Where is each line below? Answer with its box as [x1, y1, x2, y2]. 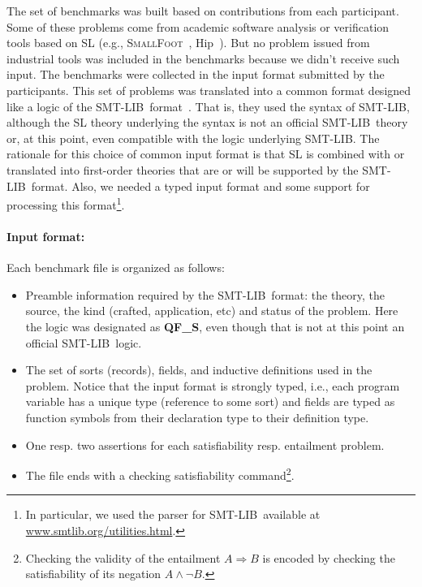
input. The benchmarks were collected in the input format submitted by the [6, 66, 385, 83]
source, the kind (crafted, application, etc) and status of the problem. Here [25, 302, 398, 319]
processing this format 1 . [6, 194, 125, 213]
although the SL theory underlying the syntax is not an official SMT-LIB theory [6, 114, 408, 131]
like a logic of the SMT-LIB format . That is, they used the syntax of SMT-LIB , [6, 97, 410, 114]
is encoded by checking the [262, 549, 395, 566]
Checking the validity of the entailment [25, 549, 221, 566]
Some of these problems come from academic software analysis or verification [6, 18, 390, 35]
